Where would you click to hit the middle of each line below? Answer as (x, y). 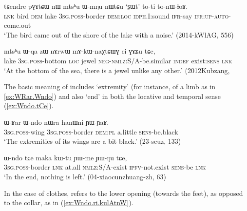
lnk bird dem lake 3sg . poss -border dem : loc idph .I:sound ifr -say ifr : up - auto (116, 15)
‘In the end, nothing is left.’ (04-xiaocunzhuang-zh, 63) (85, 176)
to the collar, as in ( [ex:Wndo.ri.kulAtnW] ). (69, 202)
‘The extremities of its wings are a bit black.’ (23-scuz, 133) (93, 141)
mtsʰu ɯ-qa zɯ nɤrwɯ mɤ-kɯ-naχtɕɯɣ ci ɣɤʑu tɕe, (80, 51)
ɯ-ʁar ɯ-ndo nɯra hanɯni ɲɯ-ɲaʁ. (57, 122)
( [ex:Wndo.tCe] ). (29, 105)
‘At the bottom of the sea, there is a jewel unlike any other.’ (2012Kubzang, (117, 70)
